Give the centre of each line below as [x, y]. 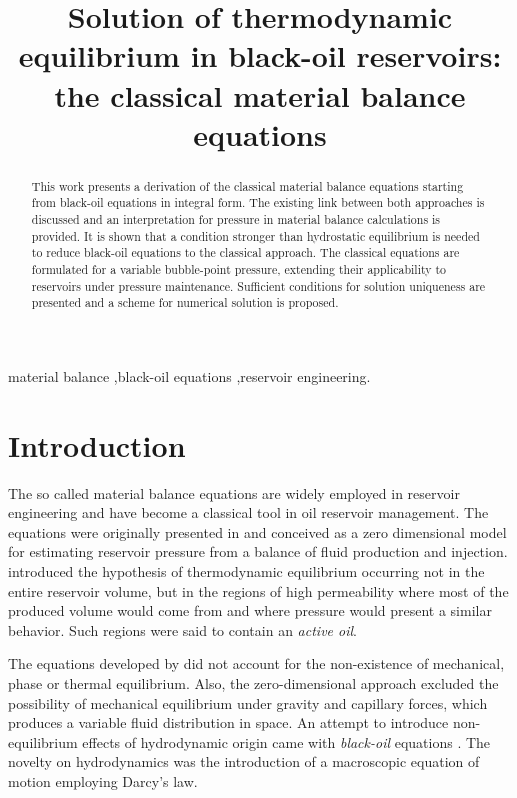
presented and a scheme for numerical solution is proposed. [185, 302]
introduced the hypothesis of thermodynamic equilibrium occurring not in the [246, 571]
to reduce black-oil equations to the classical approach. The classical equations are [245, 252]
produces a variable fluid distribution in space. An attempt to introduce [228, 722]
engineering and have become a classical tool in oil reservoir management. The [248, 512]
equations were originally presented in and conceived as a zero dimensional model [257, 531]
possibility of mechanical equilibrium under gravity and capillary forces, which [248, 702]
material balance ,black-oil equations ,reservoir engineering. [189, 375]
